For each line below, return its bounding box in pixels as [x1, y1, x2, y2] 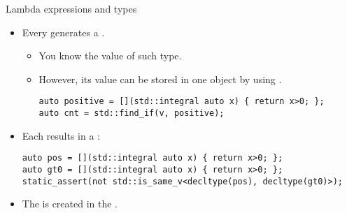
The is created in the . [22, 196, 118, 211]
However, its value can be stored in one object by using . [38, 71, 282, 86]
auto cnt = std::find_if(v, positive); [38, 108, 225, 119]
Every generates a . [22, 24, 105, 39]
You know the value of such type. [38, 48, 182, 63]
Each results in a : [22, 128, 101, 142]
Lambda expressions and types [6, 1, 137, 15]
